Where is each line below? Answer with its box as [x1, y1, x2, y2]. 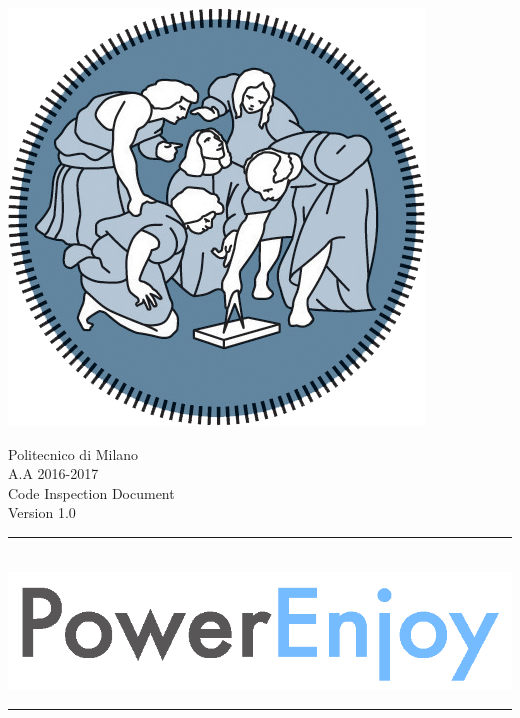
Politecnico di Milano [8, 443, 139, 464]
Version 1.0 [8, 502, 76, 523]
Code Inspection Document [8, 482, 175, 503]
